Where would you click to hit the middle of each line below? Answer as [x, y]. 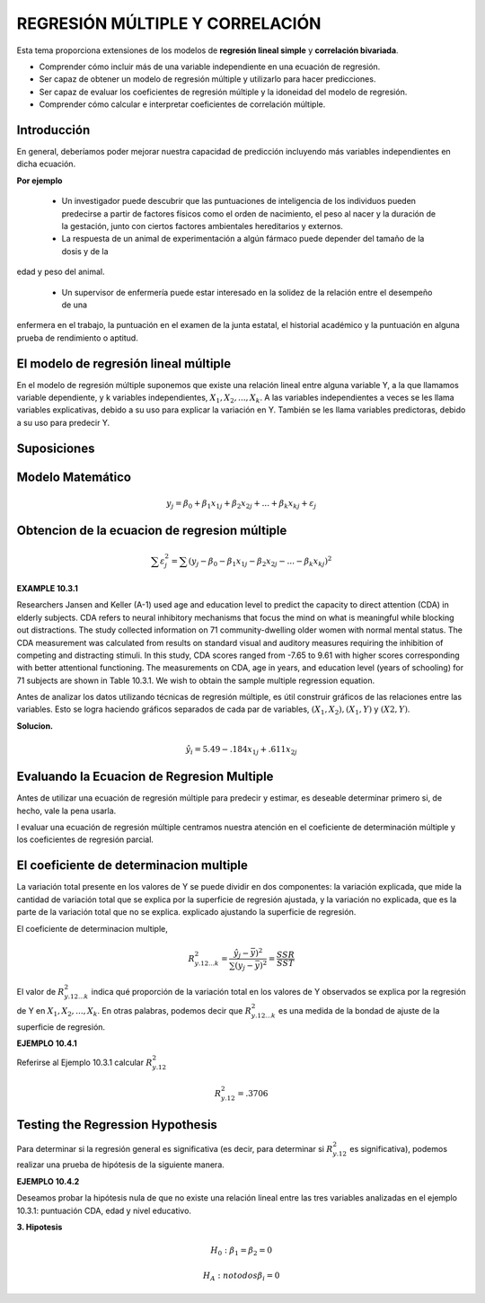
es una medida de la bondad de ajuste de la [359, 1010]
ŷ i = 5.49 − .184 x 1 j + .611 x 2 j [242, 750]
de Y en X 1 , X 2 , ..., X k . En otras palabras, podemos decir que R [134, 1011]
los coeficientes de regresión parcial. [85, 839]
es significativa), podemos [398, 1148]
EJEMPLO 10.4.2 [48, 1181]
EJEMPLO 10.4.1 [47, 1043]
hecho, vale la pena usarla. [66, 811]
